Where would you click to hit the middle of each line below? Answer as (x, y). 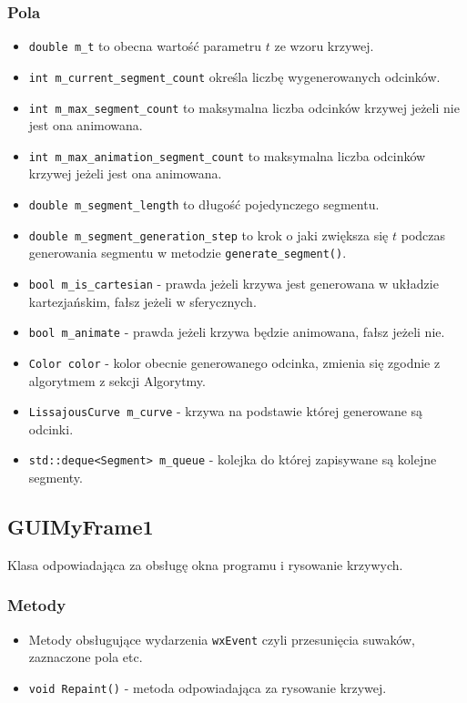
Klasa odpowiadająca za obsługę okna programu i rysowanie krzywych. (205, 564)
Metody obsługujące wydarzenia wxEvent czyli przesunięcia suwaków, (222, 639)
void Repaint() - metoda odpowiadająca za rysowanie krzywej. (208, 687)
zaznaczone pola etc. (86, 657)
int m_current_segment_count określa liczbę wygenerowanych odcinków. (234, 76)
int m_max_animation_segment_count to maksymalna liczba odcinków (227, 155)
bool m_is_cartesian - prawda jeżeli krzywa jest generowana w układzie (233, 283)
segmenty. (56, 478)
